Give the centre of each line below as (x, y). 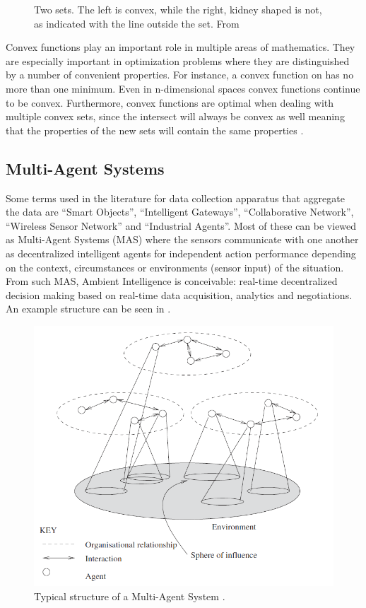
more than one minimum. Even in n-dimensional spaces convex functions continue (183, 88)
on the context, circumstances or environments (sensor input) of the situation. (175, 267)
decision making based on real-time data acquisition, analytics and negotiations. (179, 294)
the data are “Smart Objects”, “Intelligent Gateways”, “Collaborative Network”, (180, 212)
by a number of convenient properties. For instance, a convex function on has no (180, 75)
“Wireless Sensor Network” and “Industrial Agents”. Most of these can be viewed (181, 225)
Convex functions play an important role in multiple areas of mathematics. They (181, 47)
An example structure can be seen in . (88, 309)
